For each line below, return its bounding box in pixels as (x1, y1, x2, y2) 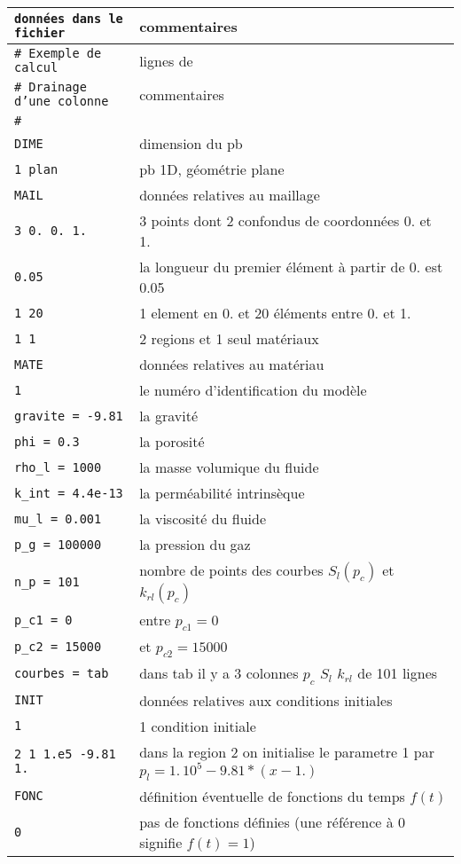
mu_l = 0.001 (14, 511, 102, 526)
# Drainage (14, 80, 87, 94)
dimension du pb (139, 133, 243, 153)
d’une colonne (14, 94, 109, 108)
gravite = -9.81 (14, 408, 123, 423)
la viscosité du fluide (139, 508, 267, 529)
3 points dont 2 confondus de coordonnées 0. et (139, 210, 432, 231)
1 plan (14, 161, 59, 177)
